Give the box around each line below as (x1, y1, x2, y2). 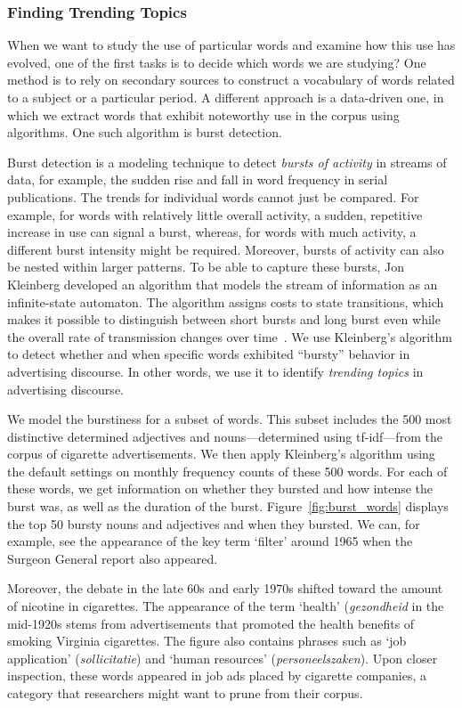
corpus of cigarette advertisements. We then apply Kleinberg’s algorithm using (7, 444, 435, 463)
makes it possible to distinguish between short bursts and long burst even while (7, 310, 441, 329)
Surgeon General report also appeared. (7, 549, 218, 567)
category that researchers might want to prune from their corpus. (7, 684, 363, 702)
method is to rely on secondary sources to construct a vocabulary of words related (7, 70, 455, 89)
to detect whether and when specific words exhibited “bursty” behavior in (7, 345, 410, 363)
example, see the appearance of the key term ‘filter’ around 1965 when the (7, 532, 413, 550)
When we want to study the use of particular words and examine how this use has (7, 36, 456, 54)
